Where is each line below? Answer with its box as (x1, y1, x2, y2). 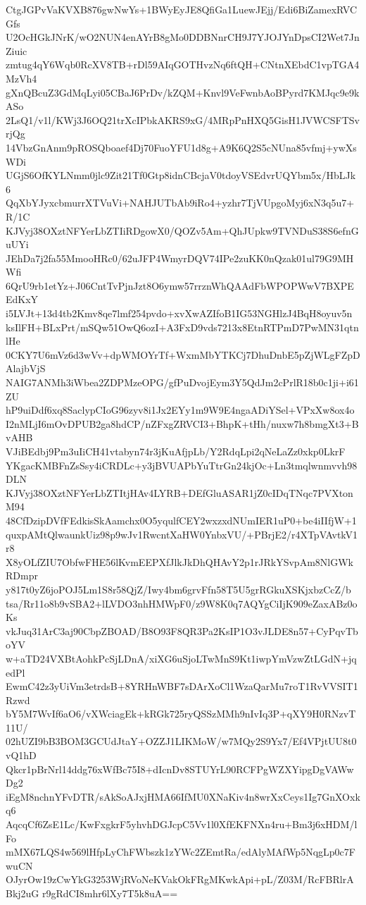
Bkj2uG (6, 886, 39, 900)
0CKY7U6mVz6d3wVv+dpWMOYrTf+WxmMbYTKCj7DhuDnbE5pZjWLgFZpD (6, 347, 360, 362)
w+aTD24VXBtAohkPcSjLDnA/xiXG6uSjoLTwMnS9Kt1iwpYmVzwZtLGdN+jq (6, 651, 357, 665)
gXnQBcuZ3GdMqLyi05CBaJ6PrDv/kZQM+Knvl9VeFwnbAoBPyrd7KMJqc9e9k (6, 85, 360, 99)
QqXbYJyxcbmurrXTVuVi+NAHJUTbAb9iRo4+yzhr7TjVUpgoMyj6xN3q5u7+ (6, 195, 355, 210)
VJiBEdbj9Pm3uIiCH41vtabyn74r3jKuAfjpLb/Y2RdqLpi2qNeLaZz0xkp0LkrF (6, 444, 346, 458)
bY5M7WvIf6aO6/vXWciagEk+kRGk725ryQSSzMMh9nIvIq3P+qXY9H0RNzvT (6, 706, 356, 721)
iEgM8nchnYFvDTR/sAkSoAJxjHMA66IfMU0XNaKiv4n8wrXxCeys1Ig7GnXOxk (6, 789, 360, 804)
